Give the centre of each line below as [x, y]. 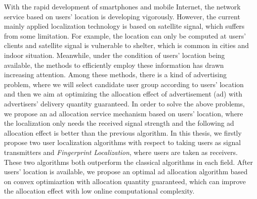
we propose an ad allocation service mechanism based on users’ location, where [124, 113]
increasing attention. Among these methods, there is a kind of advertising [115, 75]
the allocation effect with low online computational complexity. [99, 191]
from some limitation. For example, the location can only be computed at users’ [125, 35]
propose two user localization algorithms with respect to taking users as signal [123, 142]
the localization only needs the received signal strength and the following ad [119, 123]
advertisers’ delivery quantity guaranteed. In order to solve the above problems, [125, 103]
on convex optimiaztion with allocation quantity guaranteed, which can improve [125, 181]
